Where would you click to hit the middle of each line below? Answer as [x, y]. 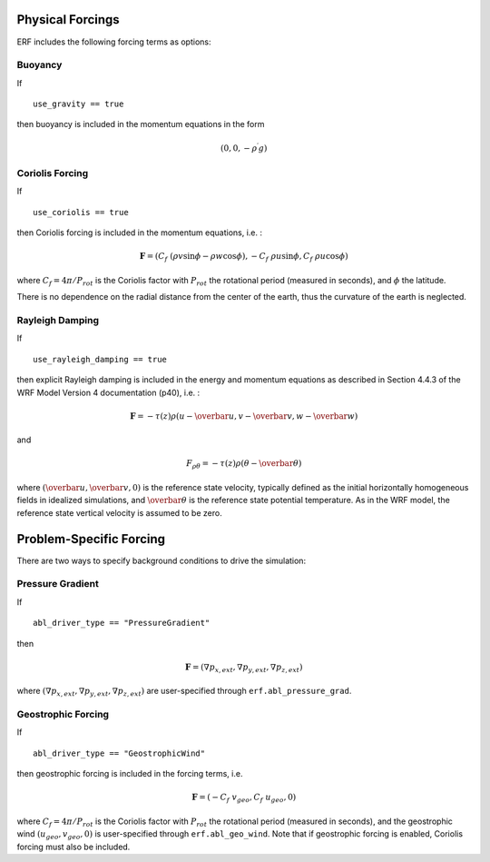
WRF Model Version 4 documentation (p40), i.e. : [108, 392]
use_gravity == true [78, 104]
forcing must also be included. [73, 847]
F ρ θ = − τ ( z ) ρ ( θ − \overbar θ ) [244, 465]
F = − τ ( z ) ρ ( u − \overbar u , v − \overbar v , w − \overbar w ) [244, 416]
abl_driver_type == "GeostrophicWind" [119, 753]
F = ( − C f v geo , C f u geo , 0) [244, 798]
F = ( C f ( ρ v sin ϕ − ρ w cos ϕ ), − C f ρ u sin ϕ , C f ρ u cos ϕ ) [244, 257]
